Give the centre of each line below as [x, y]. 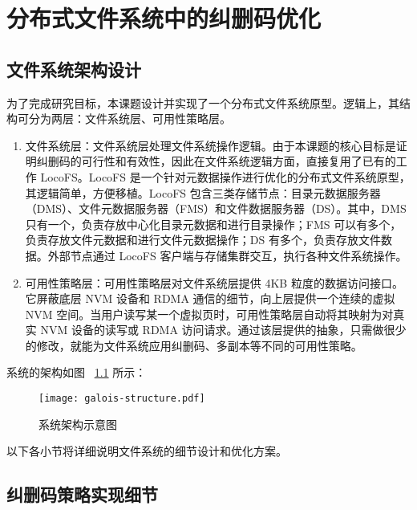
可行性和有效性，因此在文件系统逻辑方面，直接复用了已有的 [239, 161]
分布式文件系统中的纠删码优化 [164, 18]
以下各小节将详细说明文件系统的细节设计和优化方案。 [147, 451]
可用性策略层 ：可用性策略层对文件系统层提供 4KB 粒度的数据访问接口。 [214, 282]
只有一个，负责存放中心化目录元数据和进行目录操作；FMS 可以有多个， [213, 224]
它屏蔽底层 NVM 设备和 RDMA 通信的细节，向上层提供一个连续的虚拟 [210, 298]
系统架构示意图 [78, 424]
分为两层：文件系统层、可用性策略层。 [130, 118]
